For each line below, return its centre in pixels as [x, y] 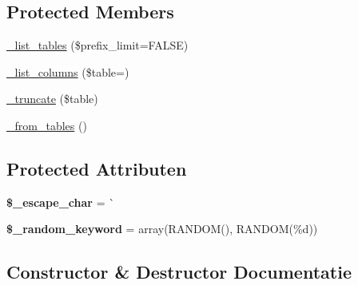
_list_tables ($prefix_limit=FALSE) [97, 45]
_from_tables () [47, 125]
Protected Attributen [97, 168]
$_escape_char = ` [61, 202]
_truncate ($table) [52, 99]
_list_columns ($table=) [68, 71]
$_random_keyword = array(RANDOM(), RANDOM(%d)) [162, 229]
